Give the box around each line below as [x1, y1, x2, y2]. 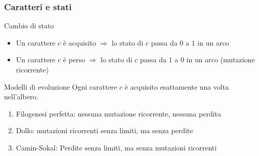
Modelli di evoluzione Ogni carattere [4, 81, 117, 92]
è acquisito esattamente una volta [124, 81, 229, 92]
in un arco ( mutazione [186, 54, 255, 65]
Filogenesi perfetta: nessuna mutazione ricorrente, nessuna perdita [16, 108, 222, 119]
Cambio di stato [4, 20, 54, 31]
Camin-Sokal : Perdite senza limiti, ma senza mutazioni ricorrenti [16, 142, 217, 152]
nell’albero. [4, 91, 38, 102]
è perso [63, 54, 85, 65]
